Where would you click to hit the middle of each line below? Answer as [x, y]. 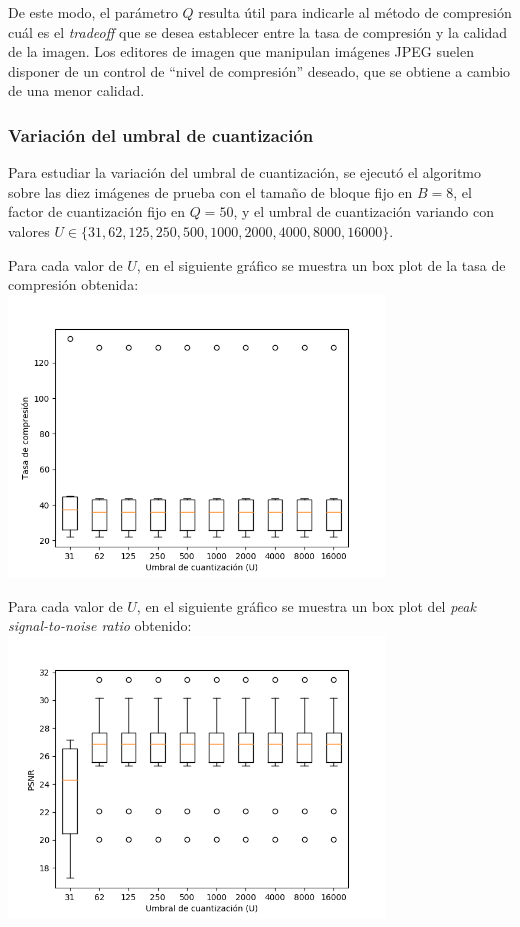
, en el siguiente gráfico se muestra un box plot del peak [306, 605]
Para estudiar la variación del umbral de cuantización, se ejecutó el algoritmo [245, 172]
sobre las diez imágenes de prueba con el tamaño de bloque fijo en [210, 191]
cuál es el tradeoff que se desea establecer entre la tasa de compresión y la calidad [258, 31]
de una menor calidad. [76, 90]
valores [29, 230]
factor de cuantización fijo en [96, 211]
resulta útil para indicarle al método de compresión [355, 12]
